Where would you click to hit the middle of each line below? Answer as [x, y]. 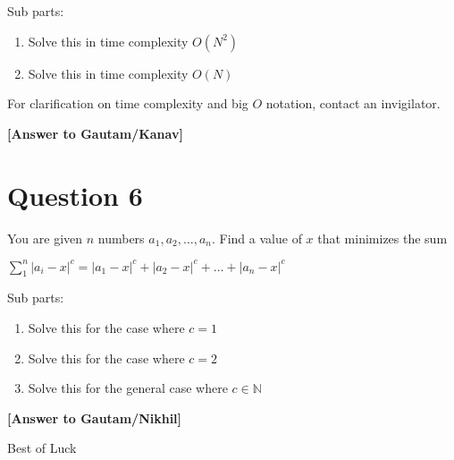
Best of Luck [42, 448]
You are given [45, 238]
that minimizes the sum [383, 238]
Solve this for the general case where [128, 388]
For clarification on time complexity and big [128, 103]
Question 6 [75, 195]
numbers [121, 238]
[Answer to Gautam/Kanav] [95, 133]
